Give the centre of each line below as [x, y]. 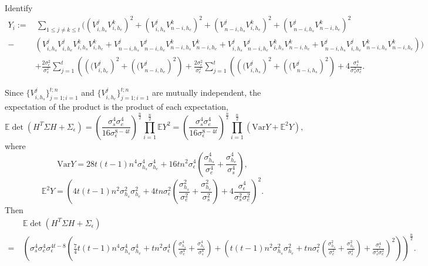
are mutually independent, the [207, 92]
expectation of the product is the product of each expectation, [117, 106]
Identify [19, 8]
